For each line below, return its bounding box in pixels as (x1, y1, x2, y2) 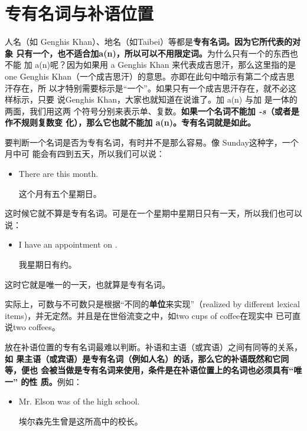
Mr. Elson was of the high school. (18, 395, 140, 407)
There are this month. (18, 167, 99, 180)
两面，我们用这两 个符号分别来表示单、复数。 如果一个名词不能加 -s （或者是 (5, 104, 299, 117)
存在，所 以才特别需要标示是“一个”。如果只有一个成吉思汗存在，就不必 (12, 81, 288, 94)
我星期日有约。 (18, 258, 77, 271)
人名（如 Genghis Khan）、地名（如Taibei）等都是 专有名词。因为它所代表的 (5, 35, 293, 48)
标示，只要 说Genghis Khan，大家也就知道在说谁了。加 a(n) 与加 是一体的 (12, 93, 298, 106)
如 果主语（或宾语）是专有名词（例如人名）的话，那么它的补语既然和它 (5, 352, 281, 364)
